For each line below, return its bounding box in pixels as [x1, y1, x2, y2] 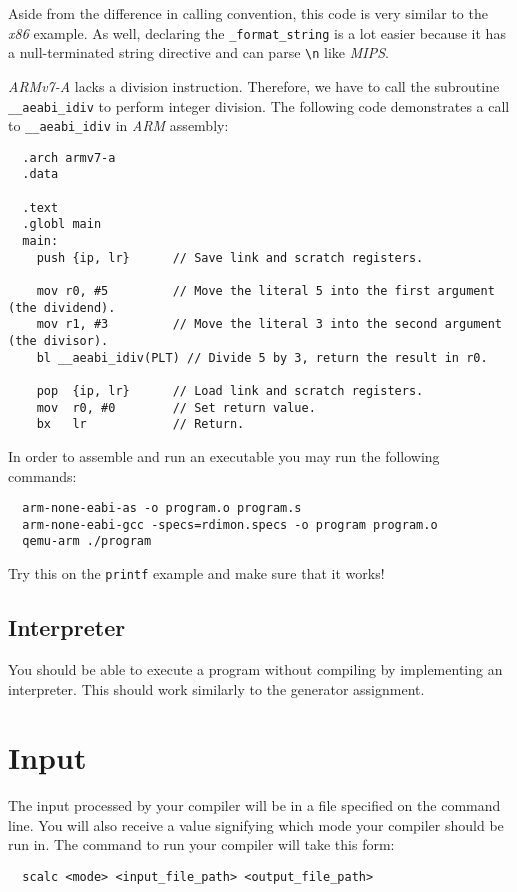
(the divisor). [8, 334, 109, 349]
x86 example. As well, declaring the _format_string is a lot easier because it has [8, 22, 506, 43]
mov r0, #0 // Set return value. [36, 400, 316, 415]
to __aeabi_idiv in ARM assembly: [8, 115, 229, 136]
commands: [8, 465, 77, 486]
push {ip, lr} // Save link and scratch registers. [36, 250, 424, 265]
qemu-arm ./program [22, 534, 152, 549]
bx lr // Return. [36, 417, 245, 432]
